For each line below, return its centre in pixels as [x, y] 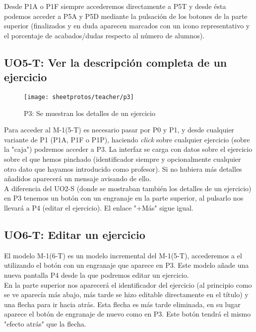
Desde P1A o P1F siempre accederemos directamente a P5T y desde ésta [115, 6]
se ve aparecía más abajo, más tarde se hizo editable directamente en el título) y [126, 294]
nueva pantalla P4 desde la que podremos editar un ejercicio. [96, 275]
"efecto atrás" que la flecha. [45, 323]
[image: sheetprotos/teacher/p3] [79, 97]
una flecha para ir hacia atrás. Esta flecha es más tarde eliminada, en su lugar [122, 304]
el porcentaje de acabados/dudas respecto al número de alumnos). [104, 35]
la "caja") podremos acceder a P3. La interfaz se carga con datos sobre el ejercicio [128, 149]
